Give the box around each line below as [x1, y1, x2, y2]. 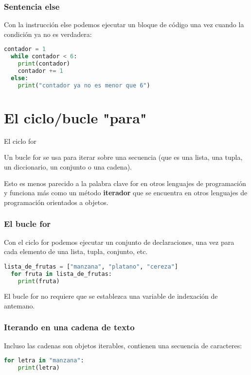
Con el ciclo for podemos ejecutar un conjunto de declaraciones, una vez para [4, 237, 234, 247]
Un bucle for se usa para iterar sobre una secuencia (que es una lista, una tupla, [4, 152, 243, 162]
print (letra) [18, 364, 60, 372]
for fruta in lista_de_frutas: [11, 270, 112, 277]
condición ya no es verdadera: [4, 29, 92, 39]
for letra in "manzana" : [4, 357, 84, 364]
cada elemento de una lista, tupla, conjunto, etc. [4, 246, 148, 256]
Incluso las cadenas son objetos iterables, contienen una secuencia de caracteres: [4, 340, 242, 350]
